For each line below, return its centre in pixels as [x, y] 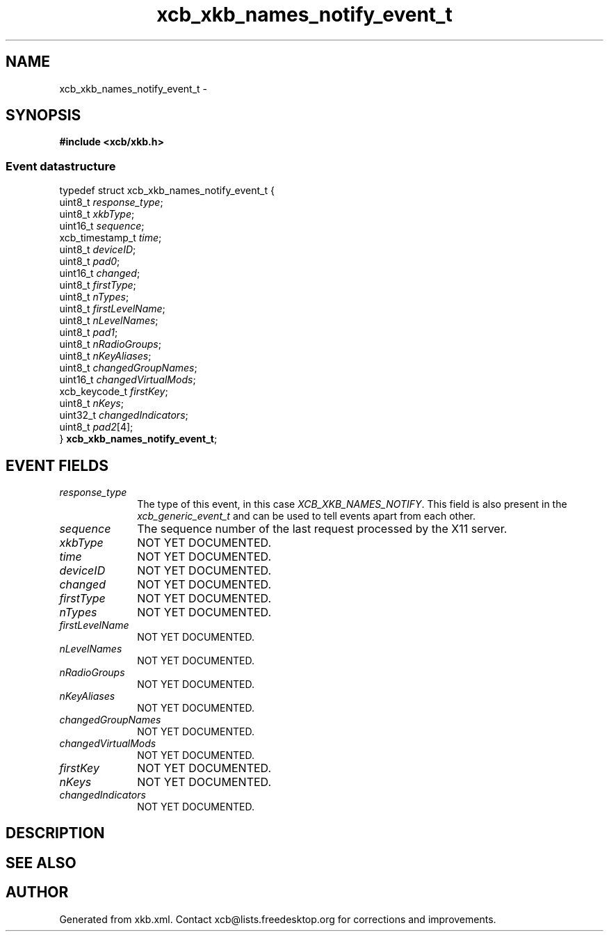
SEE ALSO [41, 863]
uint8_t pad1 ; [89, 333]
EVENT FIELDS [57, 465]
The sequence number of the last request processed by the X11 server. [322, 529]
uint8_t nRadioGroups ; [110, 344]
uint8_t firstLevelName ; [112, 309]
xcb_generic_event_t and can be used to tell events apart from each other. [307, 516]
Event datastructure [61, 166]
